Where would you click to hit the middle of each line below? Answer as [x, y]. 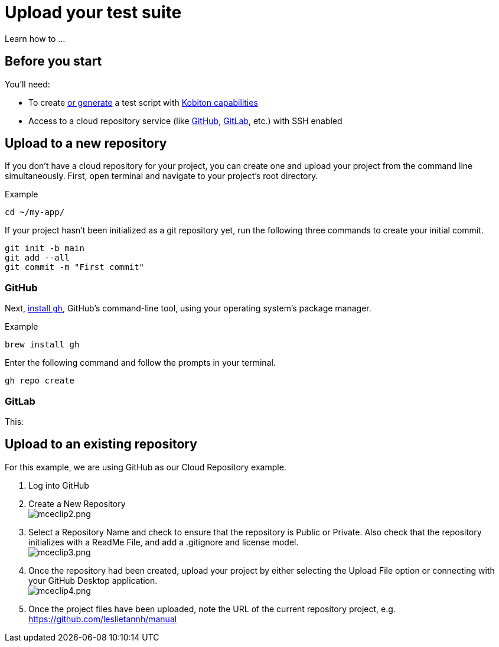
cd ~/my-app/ [35, 212]
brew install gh [42, 345]
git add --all [37, 258]
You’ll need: [27, 84]
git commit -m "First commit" [75, 267]
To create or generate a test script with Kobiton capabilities [143, 102]
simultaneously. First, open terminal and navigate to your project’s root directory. [162, 176]
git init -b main [45, 248]
